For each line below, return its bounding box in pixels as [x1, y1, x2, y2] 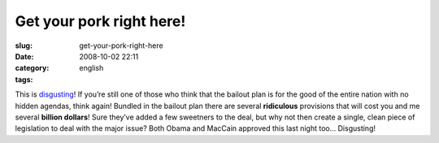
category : [15, 63, 50, 73]
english [79, 63, 104, 73]
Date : [15, 51, 34, 61]
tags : [15, 74, 33, 84]
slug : [15, 41, 33, 50]
